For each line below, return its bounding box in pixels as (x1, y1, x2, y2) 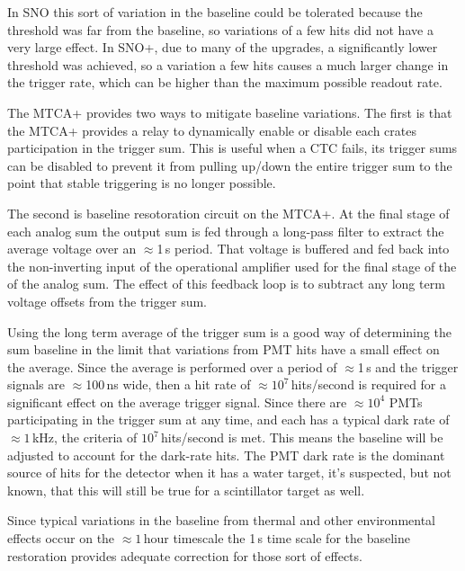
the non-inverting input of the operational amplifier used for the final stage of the (7, 256, 457, 275)
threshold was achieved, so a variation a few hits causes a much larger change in (7, 55, 449, 74)
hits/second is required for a (291, 375, 447, 394)
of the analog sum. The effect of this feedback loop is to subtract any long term (7, 274, 445, 293)
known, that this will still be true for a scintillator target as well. (7, 480, 365, 499)
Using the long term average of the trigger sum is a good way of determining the (7, 322, 452, 341)
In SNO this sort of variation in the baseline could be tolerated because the (7, 3, 423, 21)
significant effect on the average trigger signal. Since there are (7, 392, 347, 411)
